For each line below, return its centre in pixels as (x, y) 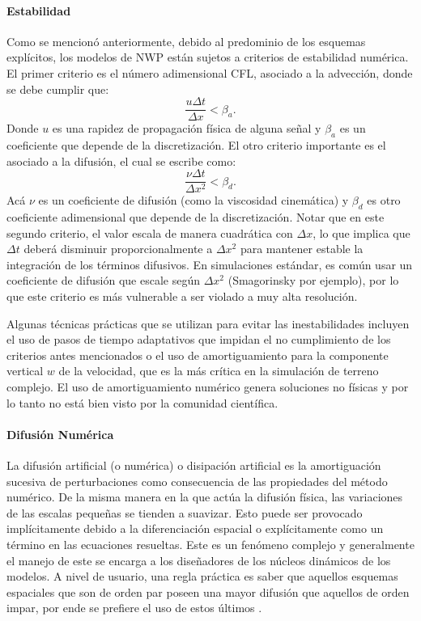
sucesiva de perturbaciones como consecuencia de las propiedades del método (197, 481)
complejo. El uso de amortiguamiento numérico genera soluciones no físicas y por (208, 387)
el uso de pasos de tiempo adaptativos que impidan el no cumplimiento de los (199, 339)
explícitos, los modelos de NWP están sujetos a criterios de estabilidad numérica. (208, 57)
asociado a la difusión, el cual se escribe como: (121, 161)
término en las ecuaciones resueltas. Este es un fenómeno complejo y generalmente (210, 544)
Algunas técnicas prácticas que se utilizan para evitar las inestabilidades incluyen (208, 323)
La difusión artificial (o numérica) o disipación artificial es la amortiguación (194, 465)
